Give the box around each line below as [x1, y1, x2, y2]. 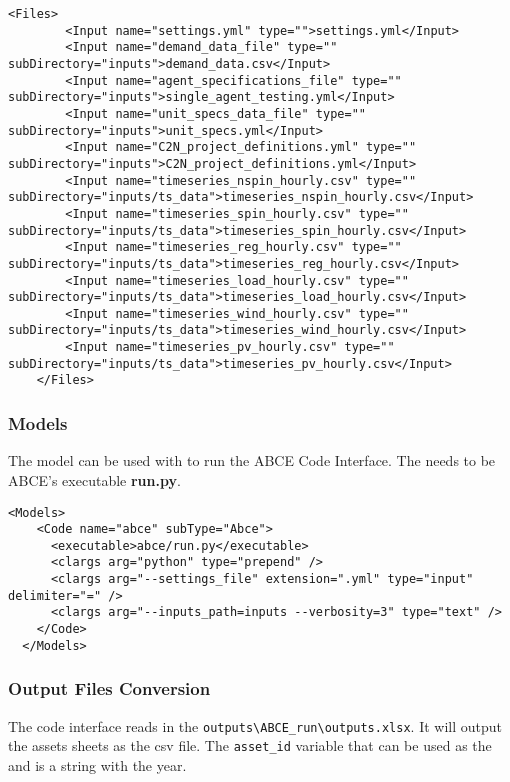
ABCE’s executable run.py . [8, 469, 181, 490]
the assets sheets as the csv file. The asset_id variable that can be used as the [8, 735, 492, 756]
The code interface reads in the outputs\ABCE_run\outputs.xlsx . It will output [8, 715, 502, 736]
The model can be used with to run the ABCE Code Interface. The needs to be [8, 450, 496, 471]
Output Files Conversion [8, 676, 211, 701]
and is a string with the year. [8, 754, 187, 775]
